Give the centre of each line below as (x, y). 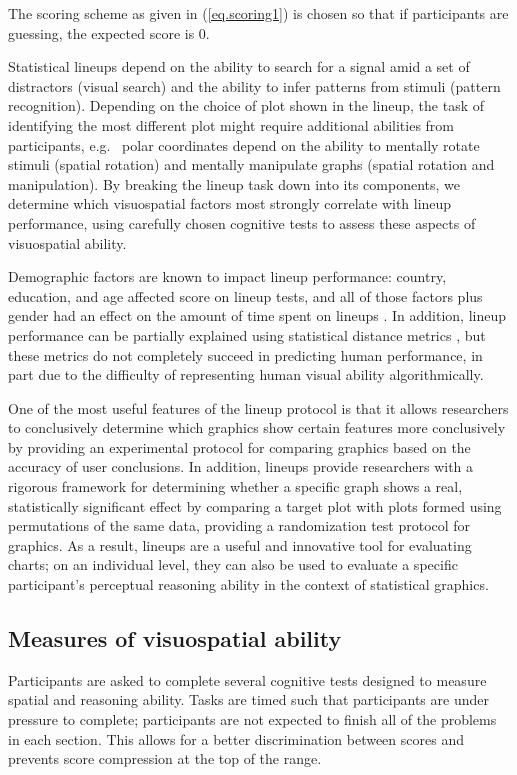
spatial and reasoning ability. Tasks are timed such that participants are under (248, 699)
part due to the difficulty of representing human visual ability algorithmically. (246, 374)
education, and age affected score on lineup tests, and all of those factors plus (245, 295)
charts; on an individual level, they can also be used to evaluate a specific (233, 564)
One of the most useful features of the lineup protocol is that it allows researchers (258, 407)
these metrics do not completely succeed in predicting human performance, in (245, 354)
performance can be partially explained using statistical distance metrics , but (247, 334)
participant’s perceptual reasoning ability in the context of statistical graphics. (248, 584)
